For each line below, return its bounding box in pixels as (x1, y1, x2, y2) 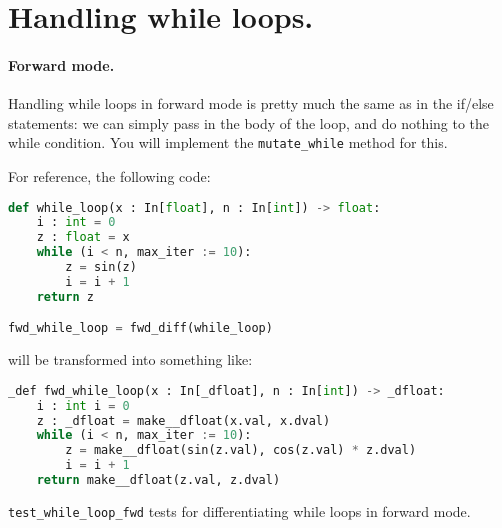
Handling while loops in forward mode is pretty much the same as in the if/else (8, 93, 494, 114)
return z (36, 289, 94, 304)
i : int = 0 (36, 215, 116, 230)
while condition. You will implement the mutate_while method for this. (8, 132, 448, 153)
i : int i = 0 (36, 398, 130, 413)
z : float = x (36, 230, 130, 245)
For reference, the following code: (8, 166, 211, 187)
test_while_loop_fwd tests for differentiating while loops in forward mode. (8, 500, 471, 521)
